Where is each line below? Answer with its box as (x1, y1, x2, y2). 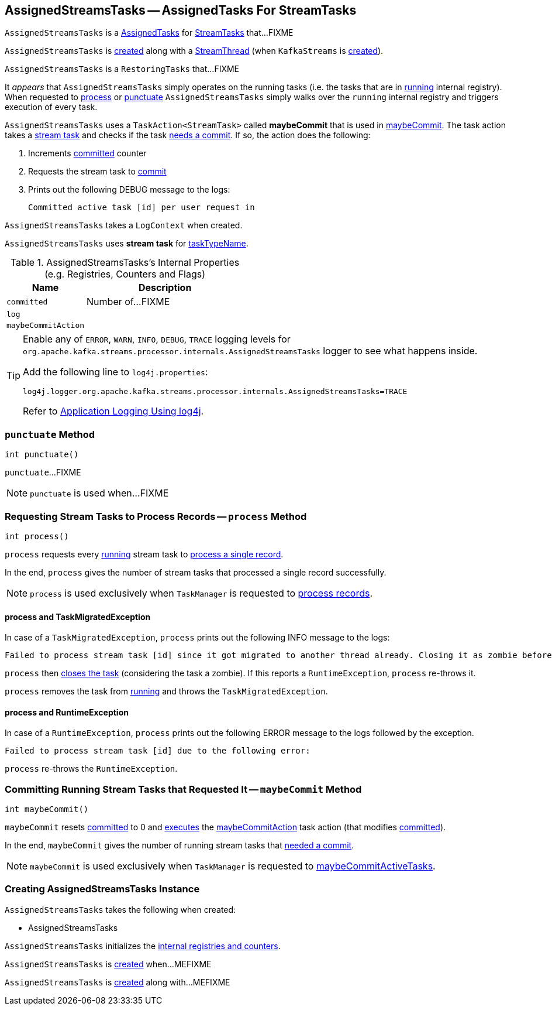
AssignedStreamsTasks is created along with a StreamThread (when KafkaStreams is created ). (5, 46, 384, 56)
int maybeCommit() (5, 804, 89, 814)
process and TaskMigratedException (5, 611, 151, 622)
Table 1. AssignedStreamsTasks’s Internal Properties (10, 256, 240, 269)
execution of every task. (5, 102, 98, 112)
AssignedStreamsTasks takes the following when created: (5, 904, 236, 915)
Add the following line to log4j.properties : (23, 366, 208, 378)
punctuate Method (5, 428, 95, 440)
